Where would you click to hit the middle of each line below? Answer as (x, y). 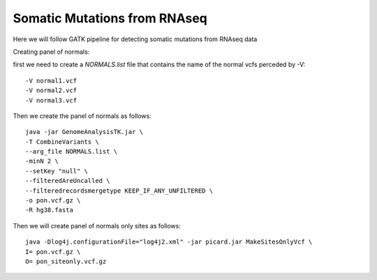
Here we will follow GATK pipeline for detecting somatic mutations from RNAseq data (135, 39)
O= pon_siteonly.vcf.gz (66, 261)
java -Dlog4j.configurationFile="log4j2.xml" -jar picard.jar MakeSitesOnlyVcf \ (169, 242)
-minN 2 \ (42, 161)
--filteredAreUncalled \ (68, 181)
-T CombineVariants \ (62, 142)
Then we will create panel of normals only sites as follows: (97, 226)
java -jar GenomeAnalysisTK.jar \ (84, 132)
